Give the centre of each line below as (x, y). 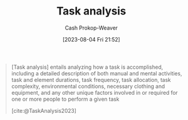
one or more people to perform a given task (65, 99)
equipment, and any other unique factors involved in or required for (95, 92)
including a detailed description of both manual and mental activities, (97, 73)
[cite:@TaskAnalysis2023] (44, 110)
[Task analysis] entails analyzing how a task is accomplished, (87, 67)
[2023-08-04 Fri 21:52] (91, 39)
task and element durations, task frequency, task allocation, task (91, 80)
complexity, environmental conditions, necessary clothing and (88, 86)
